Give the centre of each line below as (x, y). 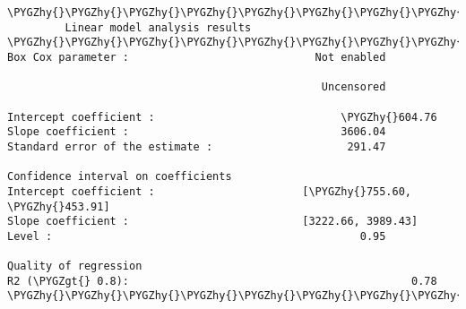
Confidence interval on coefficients (120, 177)
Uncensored (354, 87)
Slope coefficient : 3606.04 (197, 132)
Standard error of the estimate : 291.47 (197, 146)
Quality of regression (75, 266)
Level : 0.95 (197, 236)
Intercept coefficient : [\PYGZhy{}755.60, (210, 191)
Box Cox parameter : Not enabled (197, 57)
